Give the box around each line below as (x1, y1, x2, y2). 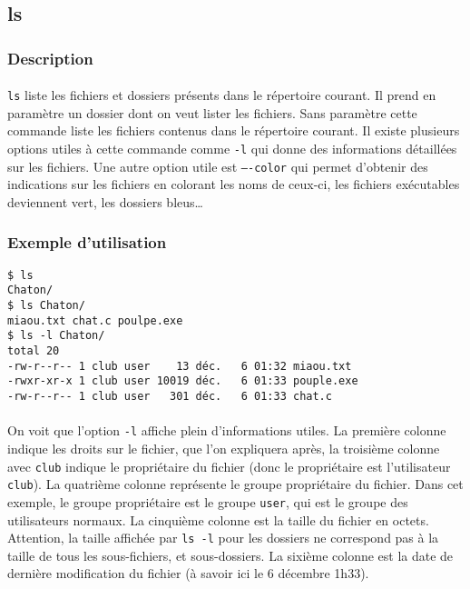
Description (7, 46, 93, 69)
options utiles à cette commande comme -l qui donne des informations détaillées (7, 139, 457, 158)
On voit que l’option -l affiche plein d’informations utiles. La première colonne (7, 421, 446, 440)
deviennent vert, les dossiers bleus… (7, 192, 203, 211)
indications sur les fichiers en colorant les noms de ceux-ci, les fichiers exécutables (7, 175, 460, 194)
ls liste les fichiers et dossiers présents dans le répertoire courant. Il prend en (7, 85, 436, 105)
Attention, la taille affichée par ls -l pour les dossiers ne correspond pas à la (7, 528, 439, 547)
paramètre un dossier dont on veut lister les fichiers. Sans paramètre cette (7, 103, 417, 122)
